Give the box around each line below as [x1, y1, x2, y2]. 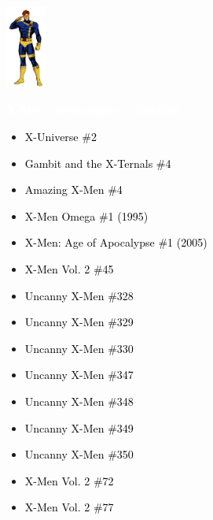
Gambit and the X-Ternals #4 [24, 154, 171, 171]
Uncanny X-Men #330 [24, 340, 134, 356]
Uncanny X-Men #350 [24, 446, 134, 462]
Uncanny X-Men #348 [24, 392, 134, 409]
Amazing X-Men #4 [24, 181, 123, 198]
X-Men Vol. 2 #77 [24, 499, 114, 515]
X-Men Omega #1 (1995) [24, 207, 149, 224]
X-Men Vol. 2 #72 [24, 472, 114, 488]
